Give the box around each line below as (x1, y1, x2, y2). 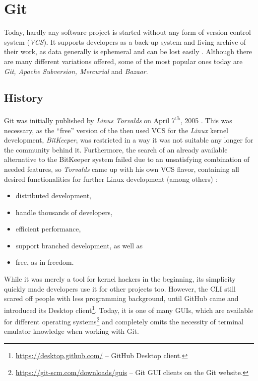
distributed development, (15, 190, 91, 201)
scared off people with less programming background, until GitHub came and (4, 293, 239, 304)
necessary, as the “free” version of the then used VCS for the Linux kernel (4, 125, 229, 135)
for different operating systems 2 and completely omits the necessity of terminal (4, 315, 244, 326)
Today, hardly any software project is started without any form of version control (4, 27, 251, 37)
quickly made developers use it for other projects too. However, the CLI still (4, 283, 236, 294)
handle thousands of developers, (15, 207, 113, 217)
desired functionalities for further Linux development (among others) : (4, 173, 218, 184)
